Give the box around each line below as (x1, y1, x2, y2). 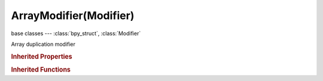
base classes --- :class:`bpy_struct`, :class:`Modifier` (11, 30, 141, 37)
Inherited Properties (11, 52, 73, 61)
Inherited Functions (11, 66, 71, 74)
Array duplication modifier (11, 40, 76, 48)
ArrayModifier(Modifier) (11, 9, 135, 22)
